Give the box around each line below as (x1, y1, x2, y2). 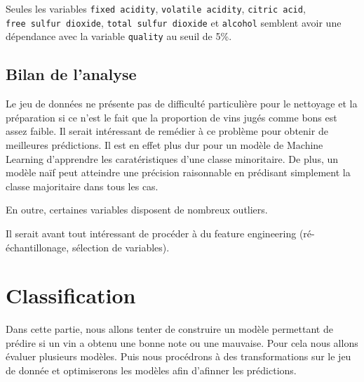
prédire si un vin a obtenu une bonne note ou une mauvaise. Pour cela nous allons (6, 335, 358, 350)
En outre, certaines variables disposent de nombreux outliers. (6, 202, 268, 217)
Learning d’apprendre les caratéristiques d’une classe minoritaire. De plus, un (6, 151, 339, 166)
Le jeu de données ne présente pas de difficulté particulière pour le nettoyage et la (6, 96, 358, 111)
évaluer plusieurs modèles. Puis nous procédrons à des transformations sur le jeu (6, 349, 351, 364)
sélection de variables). (72, 239, 170, 254)
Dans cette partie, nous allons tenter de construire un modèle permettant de (6, 322, 333, 336)
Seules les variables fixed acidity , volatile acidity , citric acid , (6, 1, 306, 15)
